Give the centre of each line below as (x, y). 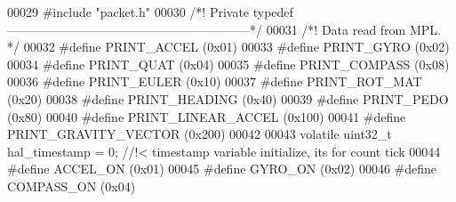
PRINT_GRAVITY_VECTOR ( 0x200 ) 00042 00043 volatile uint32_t (200, 134)
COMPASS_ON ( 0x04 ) (72, 186)
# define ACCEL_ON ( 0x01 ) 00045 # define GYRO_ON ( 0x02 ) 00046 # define (222, 169)
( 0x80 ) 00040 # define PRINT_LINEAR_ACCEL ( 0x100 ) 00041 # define (207, 116)
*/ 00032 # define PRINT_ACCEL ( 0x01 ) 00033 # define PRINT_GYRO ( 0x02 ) (228, 47)
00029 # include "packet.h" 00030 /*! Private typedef (150, 12)
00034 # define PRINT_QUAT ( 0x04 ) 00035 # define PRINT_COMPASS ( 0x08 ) (228, 64)
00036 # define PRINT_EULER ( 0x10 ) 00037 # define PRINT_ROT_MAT (215, 81)
